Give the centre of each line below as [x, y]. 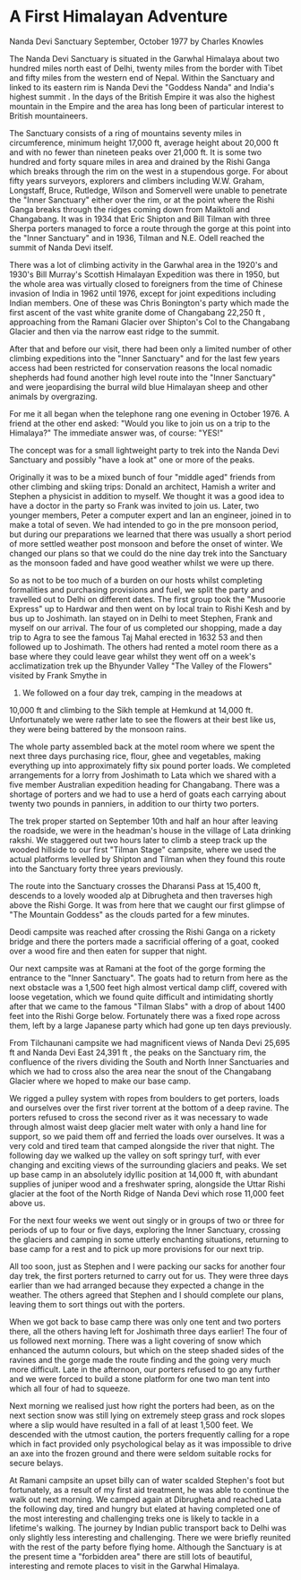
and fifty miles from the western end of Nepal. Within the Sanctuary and [142, 77]
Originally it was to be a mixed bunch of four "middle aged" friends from [142, 477]
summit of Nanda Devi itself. [61, 247]
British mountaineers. [48, 116]
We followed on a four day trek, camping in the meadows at [132, 693]
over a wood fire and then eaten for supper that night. [108, 951]
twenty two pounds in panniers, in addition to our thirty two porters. [134, 803]
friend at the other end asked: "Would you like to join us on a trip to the [140, 423]
